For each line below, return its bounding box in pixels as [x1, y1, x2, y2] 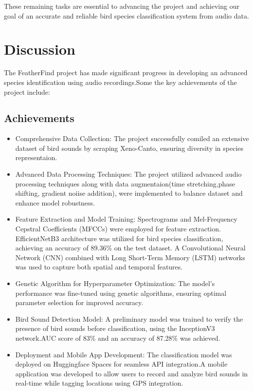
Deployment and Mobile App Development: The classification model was [15, 349, 232, 359]
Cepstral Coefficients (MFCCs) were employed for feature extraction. [15, 224, 221, 234]
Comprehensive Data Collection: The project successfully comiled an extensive [15, 133, 249, 144]
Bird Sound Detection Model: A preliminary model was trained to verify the [15, 313, 243, 324]
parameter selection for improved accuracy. [15, 297, 144, 308]
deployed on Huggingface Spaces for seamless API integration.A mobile [15, 359, 228, 369]
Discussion [4, 39, 75, 59]
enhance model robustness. [15, 197, 95, 207]
